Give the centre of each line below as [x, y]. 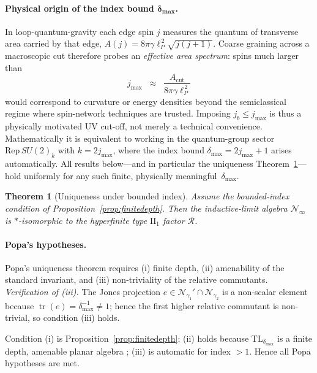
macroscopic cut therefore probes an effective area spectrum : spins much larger [152, 56]
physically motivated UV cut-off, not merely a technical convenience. [134, 126]
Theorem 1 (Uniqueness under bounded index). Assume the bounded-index [147, 196]
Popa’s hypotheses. [46, 244]
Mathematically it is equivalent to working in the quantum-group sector [140, 138]
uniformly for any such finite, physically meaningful [121, 175]
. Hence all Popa [280, 351]
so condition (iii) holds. [76, 317]
